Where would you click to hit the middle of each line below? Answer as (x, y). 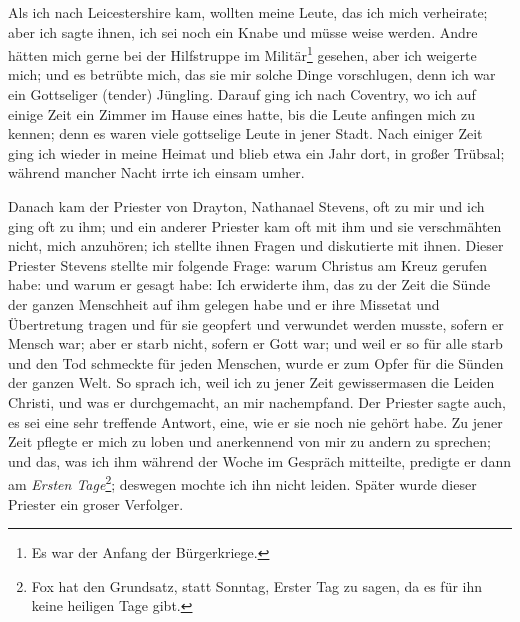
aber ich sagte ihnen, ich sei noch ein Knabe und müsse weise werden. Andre (243, 31)
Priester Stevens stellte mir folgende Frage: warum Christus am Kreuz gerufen (248, 264)
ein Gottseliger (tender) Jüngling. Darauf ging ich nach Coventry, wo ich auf (242, 94)
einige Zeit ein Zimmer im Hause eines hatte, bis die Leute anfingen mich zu (242, 113)
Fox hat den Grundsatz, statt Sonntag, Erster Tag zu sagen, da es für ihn (257, 585)
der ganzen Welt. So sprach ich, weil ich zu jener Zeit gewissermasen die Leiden (251, 382)
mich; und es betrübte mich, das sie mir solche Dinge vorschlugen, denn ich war (252, 74)
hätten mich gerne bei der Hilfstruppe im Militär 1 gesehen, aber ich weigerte (242, 53)
